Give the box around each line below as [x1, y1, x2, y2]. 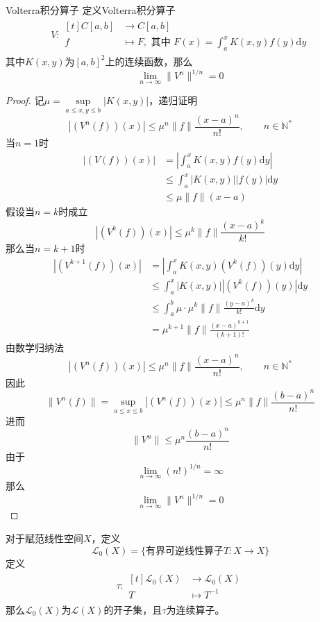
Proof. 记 [6, 93, 44, 108]
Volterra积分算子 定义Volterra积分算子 [6, 3, 176, 17]
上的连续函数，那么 [105, 53, 193, 68]
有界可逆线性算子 [145, 546, 224, 556]
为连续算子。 [166, 602, 225, 616]
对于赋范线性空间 [6, 530, 83, 545]
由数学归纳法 [6, 339, 64, 354]
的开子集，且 [103, 602, 162, 616]
